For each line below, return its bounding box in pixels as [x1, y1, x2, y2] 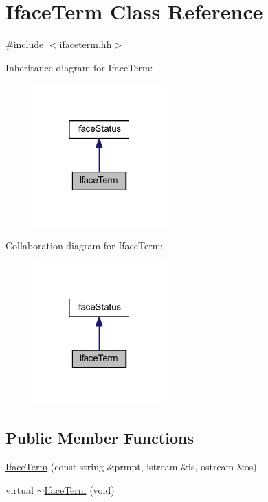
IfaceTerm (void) [44, 482, 115, 497]
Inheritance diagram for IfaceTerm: [5, 60, 153, 74]
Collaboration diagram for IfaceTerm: [5, 238, 164, 253]
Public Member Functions [5, 427, 194, 448]
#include [5, 37, 44, 52]
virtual [5, 482, 34, 497]
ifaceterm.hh [59, 37, 112, 52]
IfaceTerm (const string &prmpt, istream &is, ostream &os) [5, 459, 257, 474]
